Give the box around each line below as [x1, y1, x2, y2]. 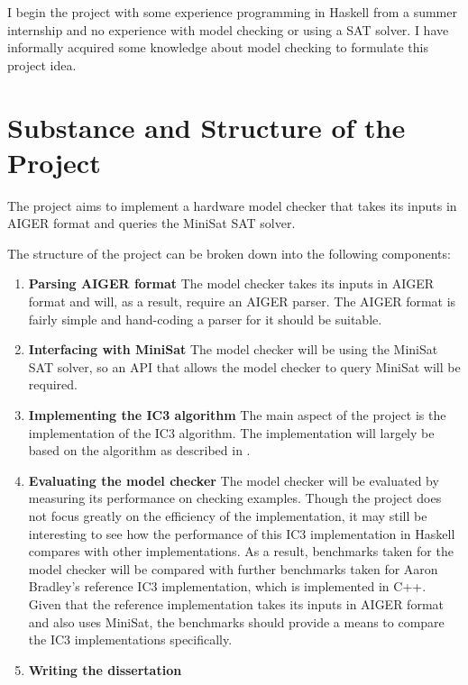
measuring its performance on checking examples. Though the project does [28, 489, 442, 507]
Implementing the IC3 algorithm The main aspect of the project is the [28, 406, 446, 425]
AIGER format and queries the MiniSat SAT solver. [7, 214, 296, 233]
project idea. [7, 55, 77, 74]
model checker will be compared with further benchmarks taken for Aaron [28, 559, 438, 578]
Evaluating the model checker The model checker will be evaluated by [28, 470, 439, 489]
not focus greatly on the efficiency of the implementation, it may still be [28, 507, 427, 525]
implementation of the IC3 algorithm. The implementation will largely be [28, 423, 435, 442]
